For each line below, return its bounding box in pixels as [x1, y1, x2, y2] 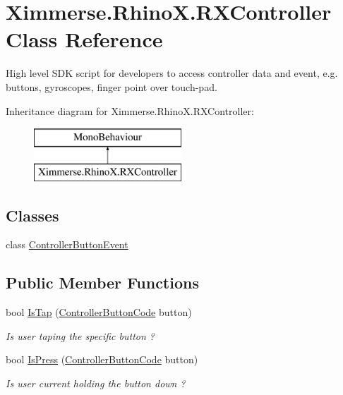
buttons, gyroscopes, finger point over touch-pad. [6, 79, 217, 94]
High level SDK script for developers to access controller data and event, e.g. [6, 66, 338, 80]
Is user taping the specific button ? [6, 328, 155, 343]
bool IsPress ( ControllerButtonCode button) [6, 352, 198, 367]
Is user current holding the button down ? [6, 376, 186, 391]
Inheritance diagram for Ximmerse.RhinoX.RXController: [6, 103, 254, 118]
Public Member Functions [6, 272, 199, 293]
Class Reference [6, 25, 163, 54]
